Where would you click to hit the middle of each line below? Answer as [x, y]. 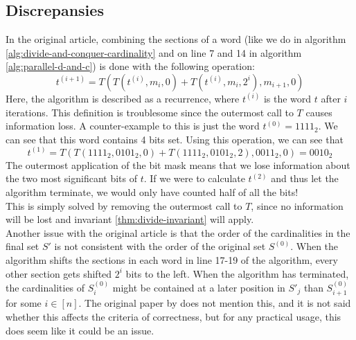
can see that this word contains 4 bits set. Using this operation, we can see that [175, 139]
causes [319, 112]
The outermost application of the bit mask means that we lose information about [178, 164]
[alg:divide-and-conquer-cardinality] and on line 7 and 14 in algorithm [154, 52]
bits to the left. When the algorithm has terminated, [237, 273]
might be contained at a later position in [199, 287]
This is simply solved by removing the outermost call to [124, 205]
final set [23, 246]
